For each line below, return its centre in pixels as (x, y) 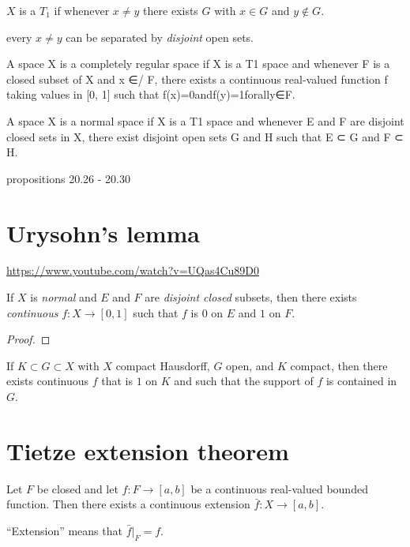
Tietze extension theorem (148, 450)
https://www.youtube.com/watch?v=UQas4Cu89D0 (133, 270)
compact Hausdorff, (163, 365)
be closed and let (77, 488)
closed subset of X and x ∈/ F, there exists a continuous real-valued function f (197, 79)
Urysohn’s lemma (103, 232)
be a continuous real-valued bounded (279, 488)
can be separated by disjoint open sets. (160, 37)
